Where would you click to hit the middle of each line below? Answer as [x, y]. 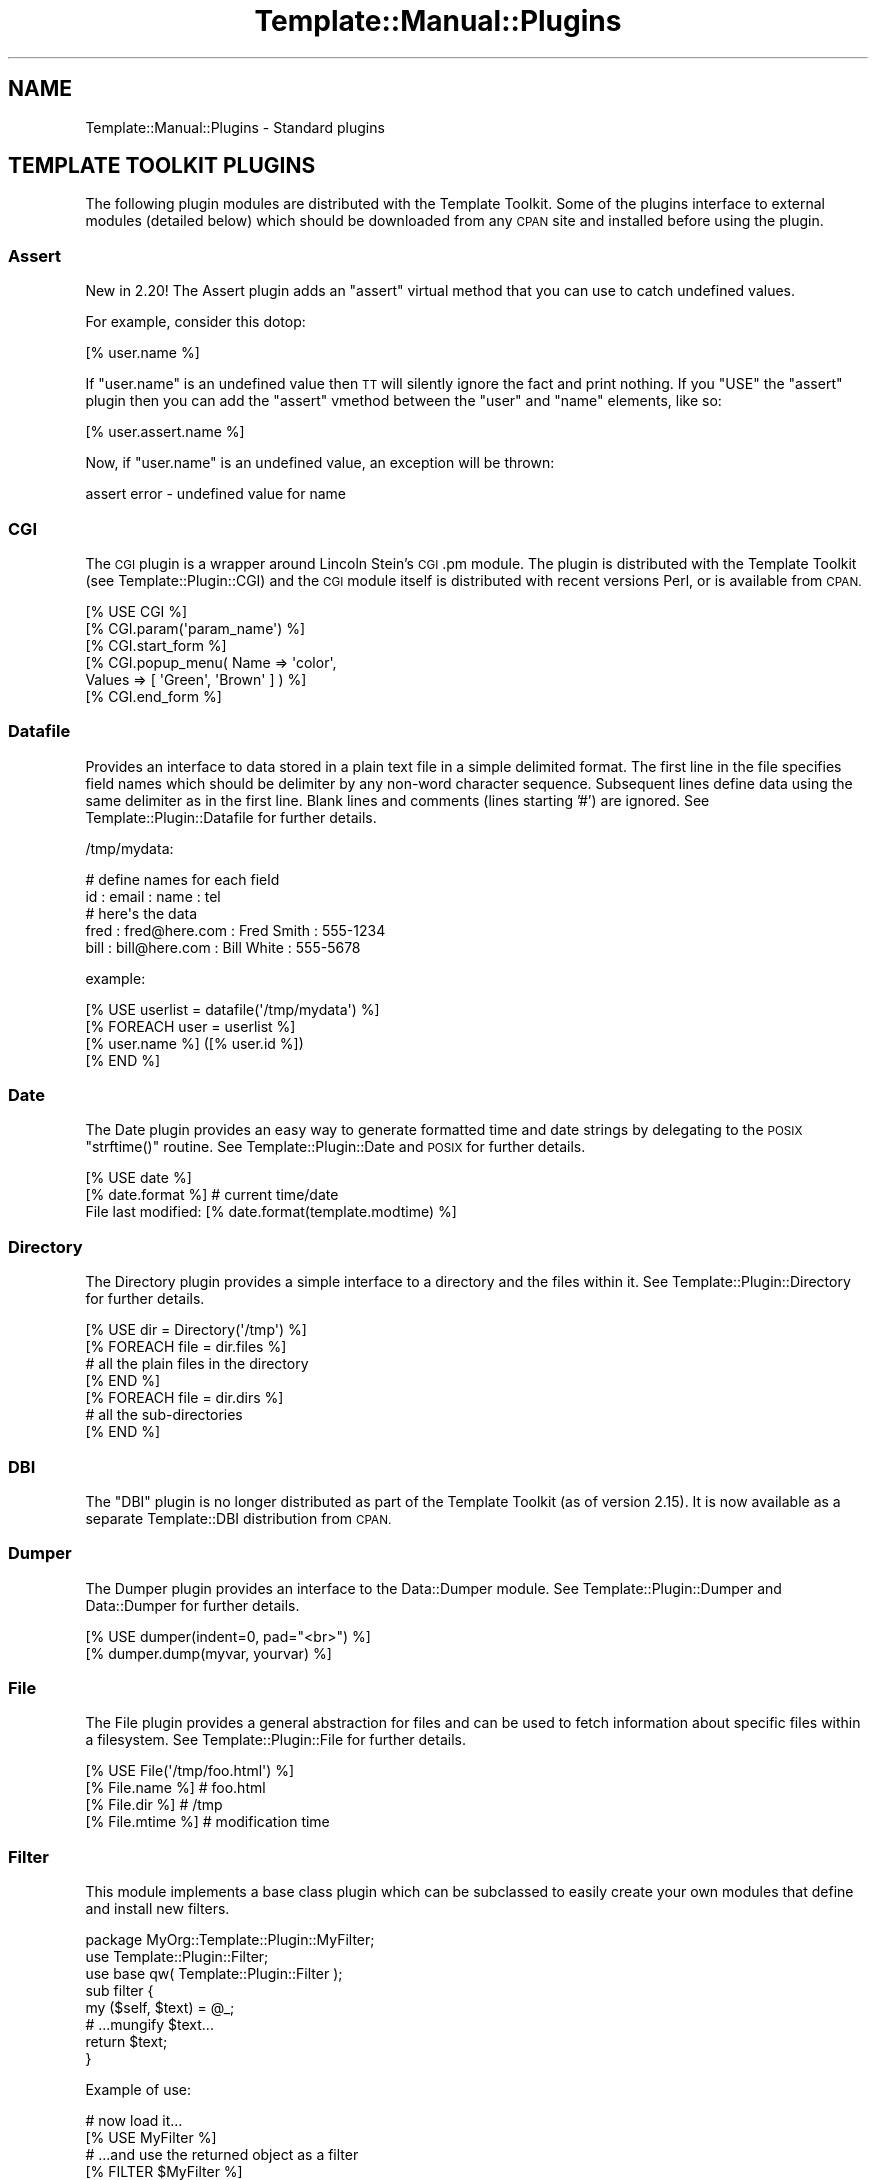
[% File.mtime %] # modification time [207, 1822]
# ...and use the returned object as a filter [222, 2155]
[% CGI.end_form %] [153, 696]
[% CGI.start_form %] [156, 645]
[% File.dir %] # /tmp [154, 1805]
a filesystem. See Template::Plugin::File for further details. [275, 1740]
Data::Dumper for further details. [192, 1605]
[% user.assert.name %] [165, 432]
